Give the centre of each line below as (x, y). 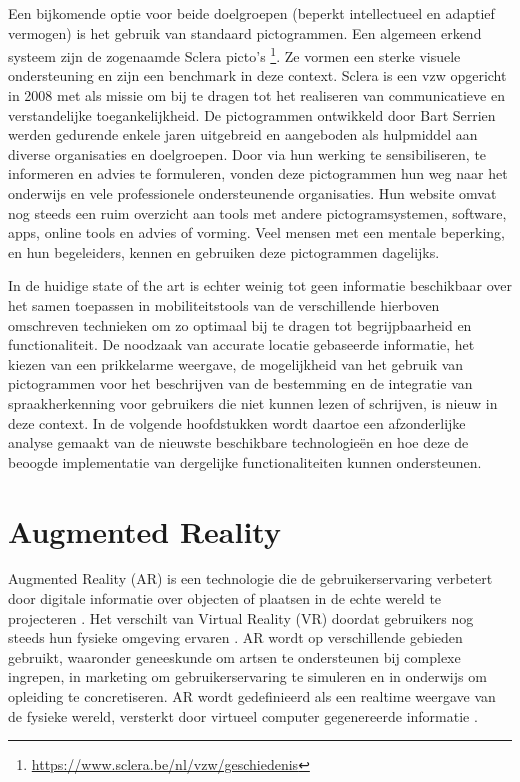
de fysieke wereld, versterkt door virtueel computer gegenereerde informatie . (243, 715)
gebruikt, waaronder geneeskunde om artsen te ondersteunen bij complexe (234, 656)
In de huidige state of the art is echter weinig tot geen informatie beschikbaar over (260, 285)
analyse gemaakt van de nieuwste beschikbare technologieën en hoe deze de (238, 442)
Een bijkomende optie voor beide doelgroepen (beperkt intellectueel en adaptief (251, 13)
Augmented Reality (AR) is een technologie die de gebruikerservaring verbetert (250, 578)
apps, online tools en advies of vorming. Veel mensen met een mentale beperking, (256, 232)
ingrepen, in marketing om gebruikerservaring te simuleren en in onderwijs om (247, 676)
